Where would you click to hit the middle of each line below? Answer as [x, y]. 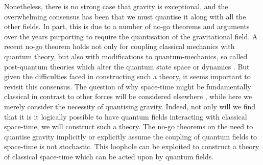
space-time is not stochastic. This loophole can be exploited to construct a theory [132, 146]
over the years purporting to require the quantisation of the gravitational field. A [131, 36]
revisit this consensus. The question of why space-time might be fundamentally [128, 86]
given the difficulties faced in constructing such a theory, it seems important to [127, 76]
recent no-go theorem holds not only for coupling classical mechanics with [119, 46]
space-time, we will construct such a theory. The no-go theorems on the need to [129, 126]
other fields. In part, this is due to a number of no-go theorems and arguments [127, 26]
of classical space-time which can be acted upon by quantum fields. [109, 156]
